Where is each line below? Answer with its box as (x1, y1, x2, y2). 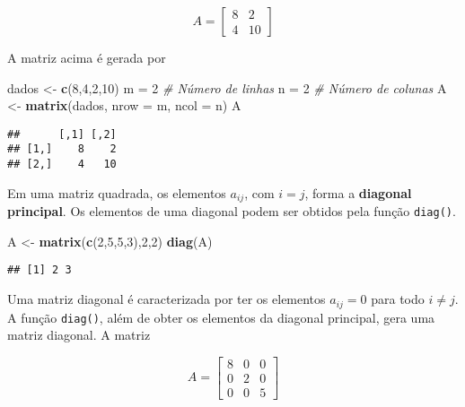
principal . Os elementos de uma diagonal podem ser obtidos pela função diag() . (7, 202, 456, 221)
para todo (371, 290, 425, 308)
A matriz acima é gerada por (7, 48, 166, 66)
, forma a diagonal (304, 183, 412, 202)
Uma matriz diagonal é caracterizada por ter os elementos (7, 290, 326, 308)
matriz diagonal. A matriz (7, 325, 151, 344)
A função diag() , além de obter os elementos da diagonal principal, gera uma (7, 307, 435, 326)
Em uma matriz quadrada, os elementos (7, 183, 226, 202)
